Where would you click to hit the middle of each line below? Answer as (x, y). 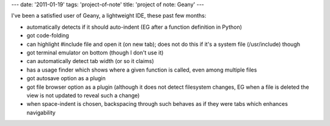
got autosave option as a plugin (66, 78)
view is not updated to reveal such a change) (83, 95)
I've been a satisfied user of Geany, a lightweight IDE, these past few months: (109, 16)
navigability (41, 113)
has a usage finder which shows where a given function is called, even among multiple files (142, 70)
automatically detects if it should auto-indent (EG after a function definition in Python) (134, 27)
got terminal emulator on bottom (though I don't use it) (95, 53)
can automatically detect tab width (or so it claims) (90, 61)
